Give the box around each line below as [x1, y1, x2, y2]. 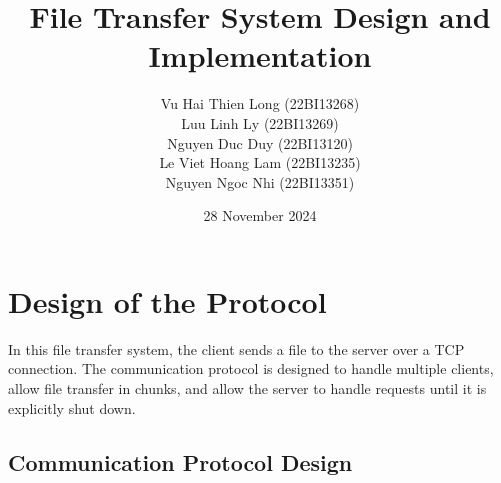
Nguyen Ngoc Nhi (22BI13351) [165, 171, 355, 192]
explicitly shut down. [8, 397, 136, 418]
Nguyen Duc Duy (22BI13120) [167, 132, 353, 153]
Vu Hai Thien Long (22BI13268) [160, 93, 360, 114]
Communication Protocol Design [8, 446, 353, 477]
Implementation [148, 35, 372, 76]
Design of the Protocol [8, 280, 327, 321]
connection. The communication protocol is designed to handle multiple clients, [8, 358, 494, 379]
